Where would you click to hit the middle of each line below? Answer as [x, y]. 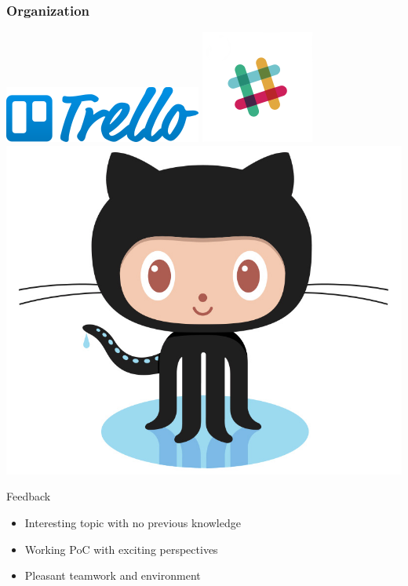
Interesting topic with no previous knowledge [133, 522]
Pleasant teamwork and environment [113, 575]
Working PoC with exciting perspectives [121, 549]
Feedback [29, 496]
